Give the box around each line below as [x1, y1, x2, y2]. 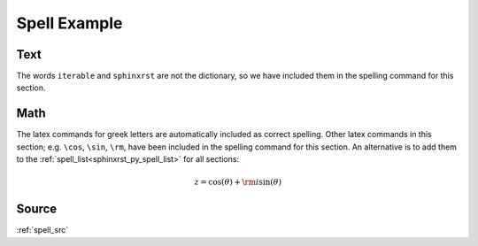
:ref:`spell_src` [16, 225, 69, 235]
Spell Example [16, 13, 123, 33]
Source [16, 202, 58, 217]
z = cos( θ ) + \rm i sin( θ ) [194, 177, 282, 188]
